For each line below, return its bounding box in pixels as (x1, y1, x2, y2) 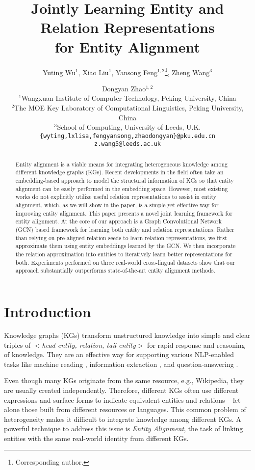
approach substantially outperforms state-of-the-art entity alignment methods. (15, 266, 215, 275)
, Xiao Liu (78, 67, 109, 77)
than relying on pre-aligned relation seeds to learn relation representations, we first (15, 233, 227, 242)
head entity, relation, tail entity (42, 339, 136, 350)
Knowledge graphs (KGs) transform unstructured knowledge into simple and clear (4, 330, 251, 340)
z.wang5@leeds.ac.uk (94, 140, 161, 148)
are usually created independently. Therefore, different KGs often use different (4, 385, 239, 395)
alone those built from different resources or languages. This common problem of (4, 404, 246, 415)
